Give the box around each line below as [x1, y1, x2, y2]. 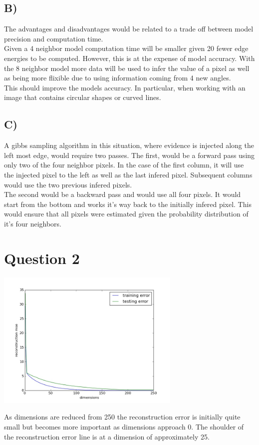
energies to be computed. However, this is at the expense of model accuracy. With [4, 52, 255, 63]
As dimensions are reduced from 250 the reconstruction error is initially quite [4, 411, 241, 422]
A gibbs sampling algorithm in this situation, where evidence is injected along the [4, 140, 254, 150]
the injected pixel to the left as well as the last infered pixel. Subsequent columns [4, 169, 253, 179]
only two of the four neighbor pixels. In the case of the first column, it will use [4, 159, 244, 170]
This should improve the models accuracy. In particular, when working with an [4, 82, 246, 92]
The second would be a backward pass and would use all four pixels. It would [4, 189, 241, 199]
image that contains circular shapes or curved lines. [4, 92, 161, 102]
